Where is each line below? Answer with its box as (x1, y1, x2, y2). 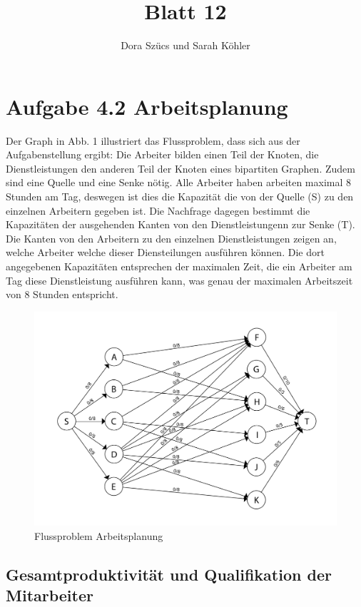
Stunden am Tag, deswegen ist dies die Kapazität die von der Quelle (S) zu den (6, 189, 354, 204)
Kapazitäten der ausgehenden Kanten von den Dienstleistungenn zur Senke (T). (6, 217, 355, 232)
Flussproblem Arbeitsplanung (34, 528, 163, 543)
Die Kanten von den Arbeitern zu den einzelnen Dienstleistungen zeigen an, (6, 230, 337, 245)
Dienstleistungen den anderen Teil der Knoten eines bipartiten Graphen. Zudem (6, 160, 355, 175)
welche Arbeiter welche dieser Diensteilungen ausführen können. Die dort (6, 245, 325, 260)
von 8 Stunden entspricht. (6, 287, 118, 302)
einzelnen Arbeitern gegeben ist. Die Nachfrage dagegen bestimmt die (6, 203, 310, 218)
